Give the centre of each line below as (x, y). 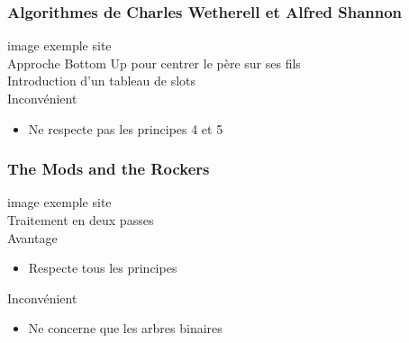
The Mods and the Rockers (109, 169)
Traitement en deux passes (81, 220)
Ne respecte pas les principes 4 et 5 (126, 128)
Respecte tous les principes (103, 268)
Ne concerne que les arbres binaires (125, 328)
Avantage (32, 237)
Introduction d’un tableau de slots (102, 81)
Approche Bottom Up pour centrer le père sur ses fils (154, 63)
